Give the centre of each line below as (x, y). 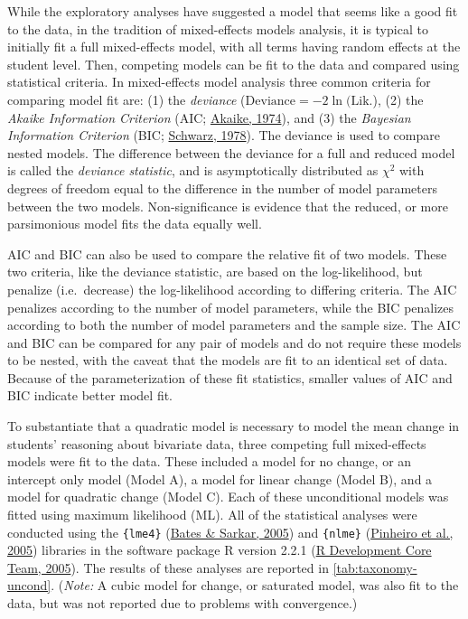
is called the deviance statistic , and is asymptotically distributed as (193, 170)
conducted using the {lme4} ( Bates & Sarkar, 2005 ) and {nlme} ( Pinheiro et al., (230, 532)
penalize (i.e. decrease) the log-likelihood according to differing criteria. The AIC (232, 289)
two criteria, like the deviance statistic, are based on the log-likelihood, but (215, 272)
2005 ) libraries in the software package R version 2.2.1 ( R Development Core (220, 550)
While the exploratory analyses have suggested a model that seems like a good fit (233, 11)
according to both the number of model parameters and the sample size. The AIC (234, 325)
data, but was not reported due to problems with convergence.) (183, 603)
